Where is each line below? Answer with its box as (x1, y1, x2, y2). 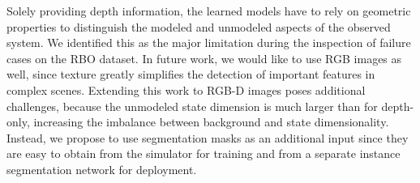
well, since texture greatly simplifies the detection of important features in (6, 66, 375, 83)
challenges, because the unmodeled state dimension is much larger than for (6, 97, 378, 114)
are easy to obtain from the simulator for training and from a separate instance (6, 145, 401, 162)
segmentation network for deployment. (6, 160, 197, 177)
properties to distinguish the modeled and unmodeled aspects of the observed (6, 18, 391, 35)
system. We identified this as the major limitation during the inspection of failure (6, 34, 411, 51)
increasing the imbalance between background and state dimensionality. (33, 113, 389, 130)
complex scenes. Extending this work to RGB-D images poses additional (6, 81, 366, 98)
